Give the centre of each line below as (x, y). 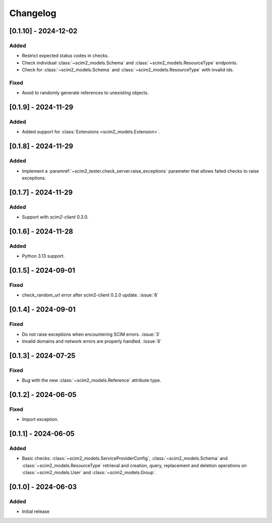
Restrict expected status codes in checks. (65, 56)
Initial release (36, 511)
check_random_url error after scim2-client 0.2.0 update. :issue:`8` (90, 295)
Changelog (33, 13)
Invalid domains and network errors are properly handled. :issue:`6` (92, 341)
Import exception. (40, 419)
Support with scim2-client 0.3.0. (55, 217)
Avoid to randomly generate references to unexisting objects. (85, 93)
